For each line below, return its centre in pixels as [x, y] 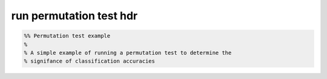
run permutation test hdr [74, 16]
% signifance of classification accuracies [90, 61]
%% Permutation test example [67, 36]
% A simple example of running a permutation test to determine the [128, 52]
